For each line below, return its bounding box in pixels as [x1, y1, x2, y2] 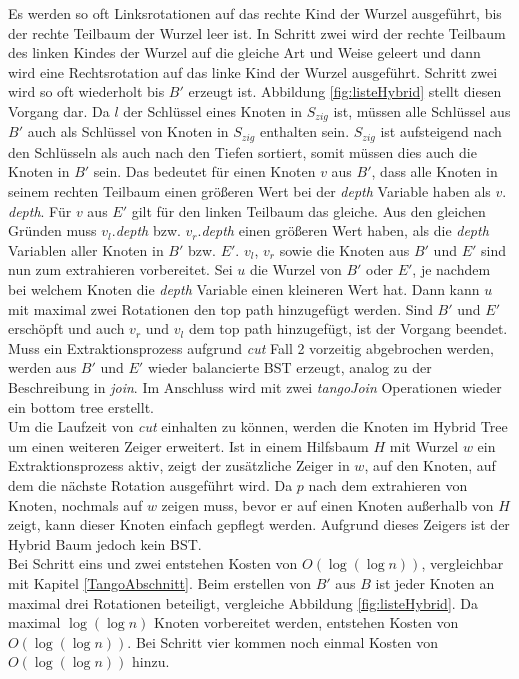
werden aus [8, 357, 77, 378]
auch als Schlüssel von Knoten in [27, 121, 229, 142]
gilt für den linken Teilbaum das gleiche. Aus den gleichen [131, 200, 486, 221]
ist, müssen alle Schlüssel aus [333, 100, 511, 121]
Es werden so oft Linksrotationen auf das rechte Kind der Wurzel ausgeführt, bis [8, 3, 502, 23]
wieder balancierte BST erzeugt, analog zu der [147, 357, 432, 378]
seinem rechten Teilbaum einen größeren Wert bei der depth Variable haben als [8, 181, 491, 202]
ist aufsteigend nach [380, 121, 502, 142]
